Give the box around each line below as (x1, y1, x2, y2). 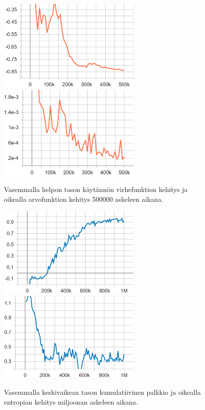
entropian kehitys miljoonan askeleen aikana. (4, 396, 138, 407)
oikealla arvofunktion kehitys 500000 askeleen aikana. (4, 193, 163, 204)
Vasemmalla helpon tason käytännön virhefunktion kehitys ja (4, 184, 188, 194)
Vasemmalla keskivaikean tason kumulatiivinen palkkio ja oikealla (4, 387, 201, 397)
